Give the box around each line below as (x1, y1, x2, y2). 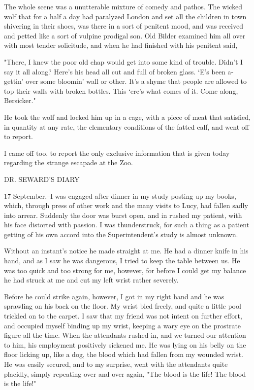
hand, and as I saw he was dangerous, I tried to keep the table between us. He (4, 255, 240, 266)
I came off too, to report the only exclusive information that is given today (4, 147, 230, 158)
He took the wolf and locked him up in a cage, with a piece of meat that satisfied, (4, 111, 251, 122)
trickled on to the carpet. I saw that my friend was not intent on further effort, (4, 311, 242, 321)
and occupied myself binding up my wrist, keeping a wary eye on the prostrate (4, 320, 241, 330)
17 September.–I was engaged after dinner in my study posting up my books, (4, 190, 236, 201)
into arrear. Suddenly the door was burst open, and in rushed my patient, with (4, 210, 242, 220)
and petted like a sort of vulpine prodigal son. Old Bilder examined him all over (4, 30, 246, 40)
